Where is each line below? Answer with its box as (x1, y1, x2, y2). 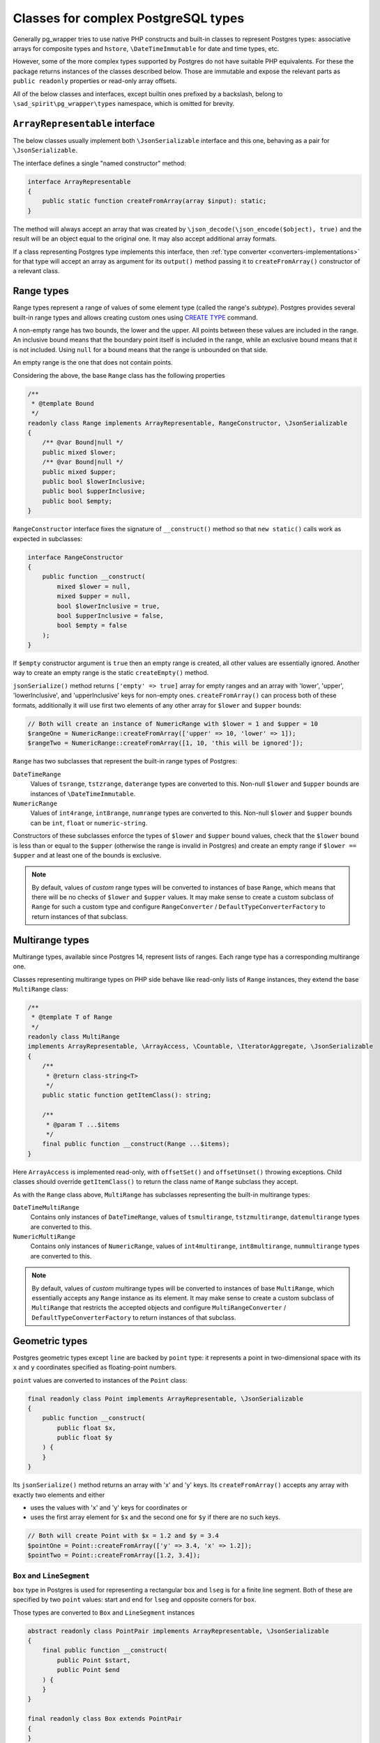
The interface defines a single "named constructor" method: (13, 159, 186, 167)
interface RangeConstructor (27, 553, 123, 561)
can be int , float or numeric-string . (30, 819, 148, 827)
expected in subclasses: (13, 534, 83, 543)
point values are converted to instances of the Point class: (13, 1376, 188, 1384)
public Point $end (56, 1666, 120, 1674)
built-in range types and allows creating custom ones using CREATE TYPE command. (13, 313, 258, 321)
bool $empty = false (56, 621, 128, 630)
